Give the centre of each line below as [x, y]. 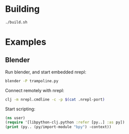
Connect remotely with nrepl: [35, 90]
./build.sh [16, 22]
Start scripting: [20, 109]
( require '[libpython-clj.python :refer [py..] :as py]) [65, 122]
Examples [26, 42]
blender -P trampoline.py [32, 81]
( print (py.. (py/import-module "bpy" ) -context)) [58, 127]
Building [22, 9]
